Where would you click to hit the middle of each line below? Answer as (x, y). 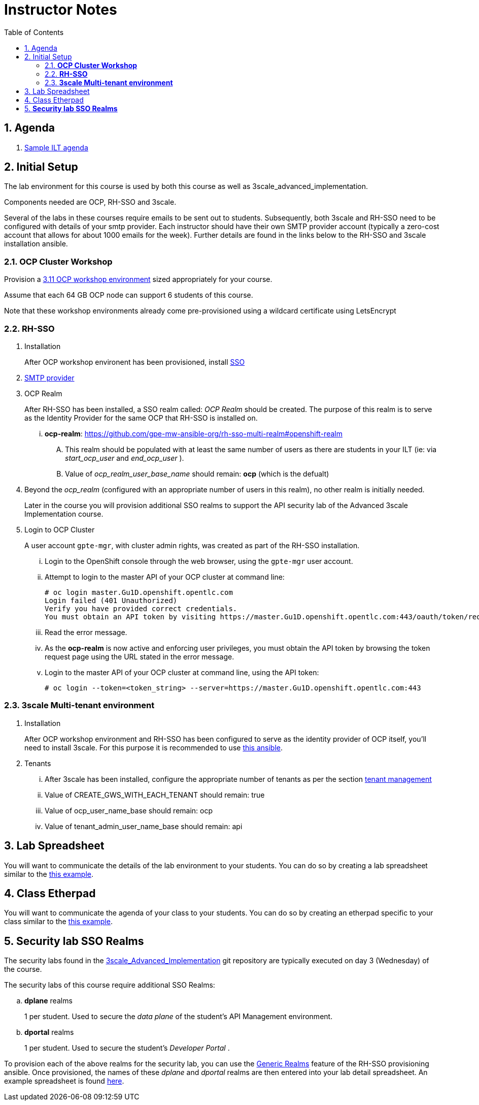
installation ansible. (36, 244)
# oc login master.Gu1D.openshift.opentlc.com (139, 592)
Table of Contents (34, 32)
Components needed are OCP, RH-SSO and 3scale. (90, 202)
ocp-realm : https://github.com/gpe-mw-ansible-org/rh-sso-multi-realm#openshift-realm (194, 433)
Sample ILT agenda (56, 147)
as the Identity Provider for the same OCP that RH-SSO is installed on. (141, 418)
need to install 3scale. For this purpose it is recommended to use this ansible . (154, 747)
